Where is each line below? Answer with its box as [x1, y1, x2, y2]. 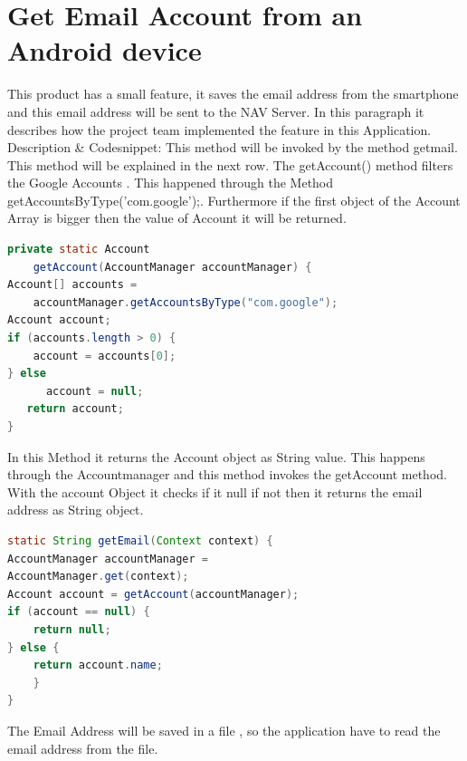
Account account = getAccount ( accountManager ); [7, 587, 300, 601]
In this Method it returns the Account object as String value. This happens [7, 447, 425, 466]
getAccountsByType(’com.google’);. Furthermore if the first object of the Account [7, 190, 461, 209]
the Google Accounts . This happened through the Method [7, 173, 334, 192]
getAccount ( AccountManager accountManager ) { [33, 260, 312, 274]
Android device [7, 32, 202, 69]
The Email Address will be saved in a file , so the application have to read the [7, 720, 441, 739]
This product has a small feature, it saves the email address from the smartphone [7, 84, 459, 103]
